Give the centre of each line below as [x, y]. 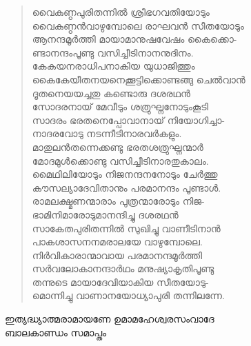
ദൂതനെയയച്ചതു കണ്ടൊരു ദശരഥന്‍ [111, 93]
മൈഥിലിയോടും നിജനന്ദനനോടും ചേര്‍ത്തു [125, 174]
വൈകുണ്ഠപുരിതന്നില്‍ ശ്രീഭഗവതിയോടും [121, 12]
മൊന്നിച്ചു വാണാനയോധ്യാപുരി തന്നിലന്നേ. [128, 295]
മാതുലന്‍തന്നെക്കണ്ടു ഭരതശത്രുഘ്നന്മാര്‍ [118, 146]
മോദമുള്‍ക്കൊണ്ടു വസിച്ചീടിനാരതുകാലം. [120, 160]
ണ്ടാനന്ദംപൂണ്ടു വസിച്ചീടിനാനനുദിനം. [113, 52]
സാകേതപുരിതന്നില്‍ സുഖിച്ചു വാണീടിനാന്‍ [126, 228]
